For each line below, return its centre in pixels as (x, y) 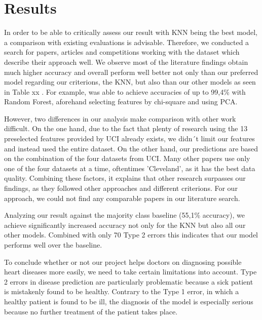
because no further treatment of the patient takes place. (91, 311)
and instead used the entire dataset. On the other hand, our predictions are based (131, 148)
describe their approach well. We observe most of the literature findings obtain (126, 62)
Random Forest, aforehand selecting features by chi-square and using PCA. (121, 102)
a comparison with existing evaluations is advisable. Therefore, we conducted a (127, 42)
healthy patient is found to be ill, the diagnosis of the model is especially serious (129, 301)
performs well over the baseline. (53, 245)
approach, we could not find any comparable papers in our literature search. (122, 198)
